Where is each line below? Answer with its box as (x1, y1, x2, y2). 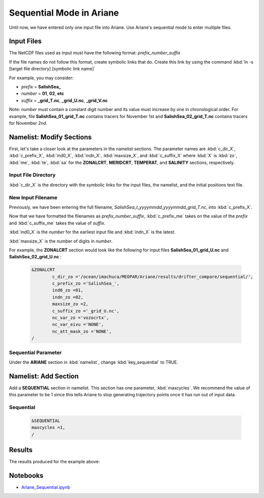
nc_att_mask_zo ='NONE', (52, 328, 112, 334)
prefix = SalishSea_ (21, 84, 61, 90)
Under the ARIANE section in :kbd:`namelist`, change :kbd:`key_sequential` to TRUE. (9, 359, 178, 365)
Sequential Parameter (9, 349, 62, 356)
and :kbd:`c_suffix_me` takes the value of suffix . (9, 220, 106, 226)
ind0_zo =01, (52, 288, 84, 293)
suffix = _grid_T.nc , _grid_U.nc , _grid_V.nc (21, 97, 108, 103)
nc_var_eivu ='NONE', (52, 322, 104, 327)
